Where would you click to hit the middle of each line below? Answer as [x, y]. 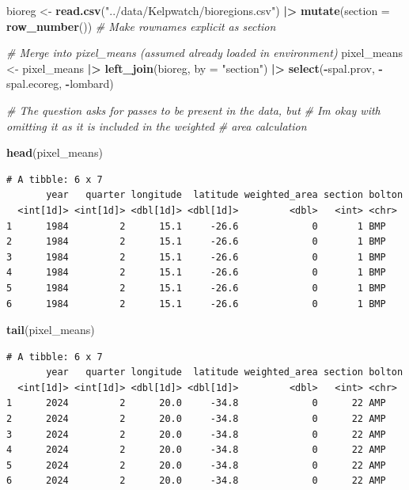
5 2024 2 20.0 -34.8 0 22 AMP [196, 465]
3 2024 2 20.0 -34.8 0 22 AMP [196, 434]
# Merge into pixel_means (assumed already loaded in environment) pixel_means [205, 53]
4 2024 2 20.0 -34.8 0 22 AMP [196, 450]
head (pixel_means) [55, 152]
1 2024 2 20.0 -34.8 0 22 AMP [196, 403]
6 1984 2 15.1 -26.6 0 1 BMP [196, 304]
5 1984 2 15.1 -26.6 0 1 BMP [196, 288]
